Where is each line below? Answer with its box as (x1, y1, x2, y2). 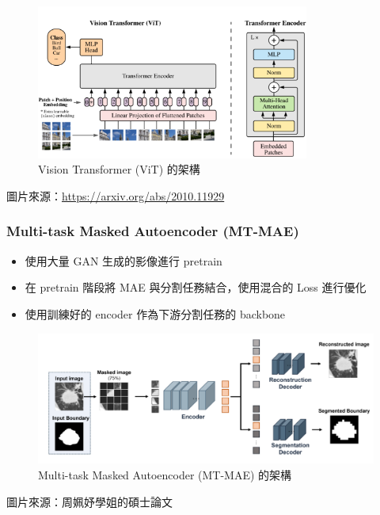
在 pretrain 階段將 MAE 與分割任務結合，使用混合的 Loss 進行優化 (25, 279, 367, 296)
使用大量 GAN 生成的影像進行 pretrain (25, 252, 222, 269)
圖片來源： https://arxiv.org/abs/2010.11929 (6, 187, 225, 204)
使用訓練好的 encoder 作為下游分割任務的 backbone (25, 305, 286, 322)
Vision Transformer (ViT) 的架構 (38, 161, 200, 177)
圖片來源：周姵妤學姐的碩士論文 (6, 493, 173, 509)
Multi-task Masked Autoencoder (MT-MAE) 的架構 (38, 466, 292, 483)
